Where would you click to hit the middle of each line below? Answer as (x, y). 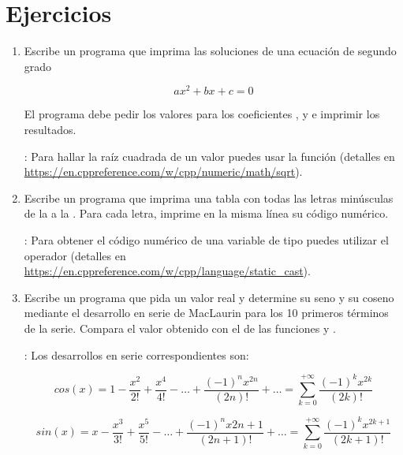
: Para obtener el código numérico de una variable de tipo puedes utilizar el (206, 239)
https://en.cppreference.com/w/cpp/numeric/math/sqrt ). (163, 172)
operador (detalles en (75, 255)
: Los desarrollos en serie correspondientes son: (136, 354)
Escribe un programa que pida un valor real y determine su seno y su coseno (209, 297)
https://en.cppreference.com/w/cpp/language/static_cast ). (167, 271)
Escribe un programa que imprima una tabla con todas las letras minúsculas (209, 198)
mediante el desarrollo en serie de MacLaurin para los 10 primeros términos (206, 313)
